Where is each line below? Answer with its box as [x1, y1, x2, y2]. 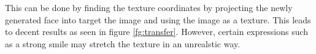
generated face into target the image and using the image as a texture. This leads [5, 13, 311, 26]
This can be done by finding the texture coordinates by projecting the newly [5, 1, 293, 13]
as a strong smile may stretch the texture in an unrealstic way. [5, 37, 241, 50]
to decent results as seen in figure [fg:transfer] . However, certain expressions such [5, 25, 309, 38]
